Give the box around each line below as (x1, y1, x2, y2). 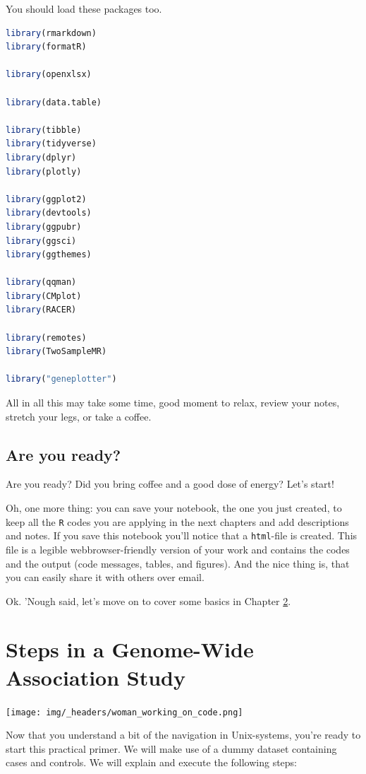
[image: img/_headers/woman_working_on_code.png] (6, 707, 243, 717)
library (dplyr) (6, 152, 77, 163)
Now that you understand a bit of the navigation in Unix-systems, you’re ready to (6, 727, 361, 742)
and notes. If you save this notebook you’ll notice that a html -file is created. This (6, 528, 358, 543)
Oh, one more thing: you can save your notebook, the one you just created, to (6, 500, 342, 515)
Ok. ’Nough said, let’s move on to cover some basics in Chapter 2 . (6, 593, 291, 608)
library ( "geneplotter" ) (6, 374, 117, 385)
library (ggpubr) (6, 221, 82, 232)
